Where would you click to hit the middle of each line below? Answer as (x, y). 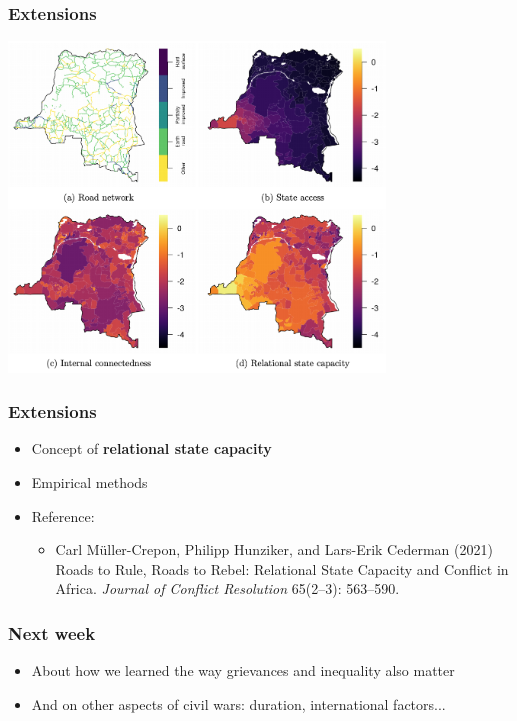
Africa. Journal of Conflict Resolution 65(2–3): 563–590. (227, 588)
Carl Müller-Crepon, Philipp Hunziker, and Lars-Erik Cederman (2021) (274, 549)
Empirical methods (89, 482)
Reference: (63, 515)
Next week (52, 632)
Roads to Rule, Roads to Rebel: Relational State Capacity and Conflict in (282, 568)
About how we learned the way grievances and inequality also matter (243, 670)
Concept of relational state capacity (151, 448)
